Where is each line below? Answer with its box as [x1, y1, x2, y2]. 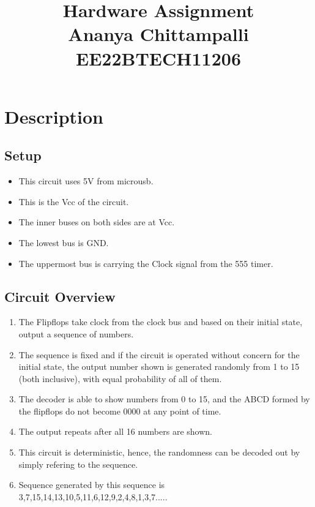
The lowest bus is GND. [18, 236, 109, 249]
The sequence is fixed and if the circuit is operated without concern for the [18, 348, 300, 361]
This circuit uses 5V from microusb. [18, 175, 154, 187]
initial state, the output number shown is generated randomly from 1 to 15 [18, 360, 300, 373]
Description [4, 103, 104, 129]
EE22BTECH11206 [76, 45, 241, 70]
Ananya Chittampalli [68, 21, 249, 47]
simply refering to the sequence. [18, 457, 138, 470]
